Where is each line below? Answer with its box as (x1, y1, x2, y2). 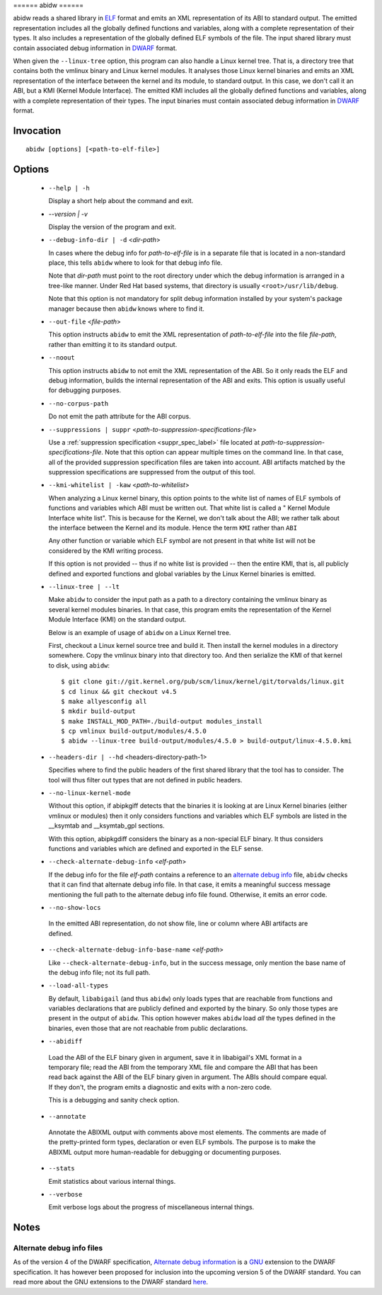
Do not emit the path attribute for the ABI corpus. (48, 412, 191, 421)
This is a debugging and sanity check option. (48, 1096, 180, 1105)
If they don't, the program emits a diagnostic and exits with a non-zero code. (48, 1083, 272, 1091)
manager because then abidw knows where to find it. (48, 304, 205, 313)
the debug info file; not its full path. (48, 968, 151, 976)
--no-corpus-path (48, 399, 109, 407)
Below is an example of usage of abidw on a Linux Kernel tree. (48, 628, 231, 637)
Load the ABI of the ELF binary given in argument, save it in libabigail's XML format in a (48, 1053, 302, 1061)
